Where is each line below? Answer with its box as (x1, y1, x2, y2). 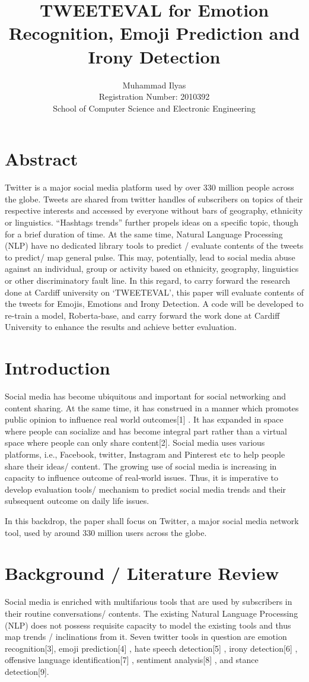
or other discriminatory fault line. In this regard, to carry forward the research (5, 274, 291, 286)
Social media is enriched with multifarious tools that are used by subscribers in (5, 595, 292, 608)
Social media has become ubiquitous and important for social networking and (5, 390, 286, 402)
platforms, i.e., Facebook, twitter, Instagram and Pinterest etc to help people (5, 448, 285, 461)
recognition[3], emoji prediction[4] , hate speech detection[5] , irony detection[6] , (5, 642, 298, 654)
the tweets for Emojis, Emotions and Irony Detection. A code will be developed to (5, 297, 304, 310)
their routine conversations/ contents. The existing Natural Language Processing (5, 607, 298, 619)
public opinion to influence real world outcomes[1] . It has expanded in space (5, 413, 283, 426)
